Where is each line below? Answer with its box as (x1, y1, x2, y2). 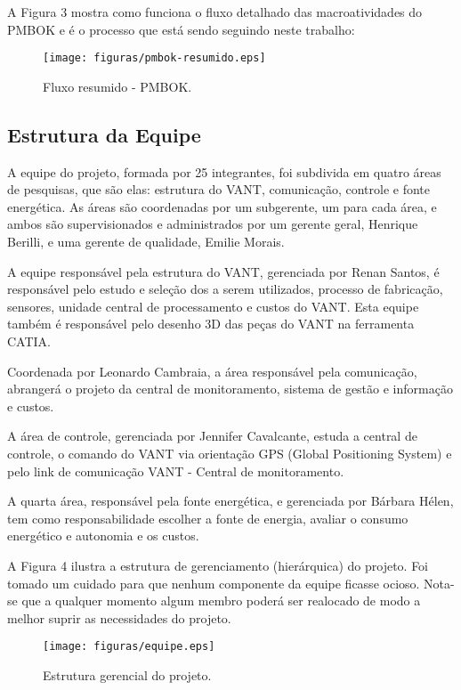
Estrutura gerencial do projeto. (43, 665, 212, 684)
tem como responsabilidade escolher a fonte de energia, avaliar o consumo (7, 508, 408, 527)
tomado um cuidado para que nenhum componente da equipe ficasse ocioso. (7, 573, 420, 592)
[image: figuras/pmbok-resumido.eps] (43, 52, 266, 65)
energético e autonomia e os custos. (7, 526, 199, 545)
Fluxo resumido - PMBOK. (43, 77, 192, 95)
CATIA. (7, 331, 51, 350)
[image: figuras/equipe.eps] (43, 640, 215, 653)
